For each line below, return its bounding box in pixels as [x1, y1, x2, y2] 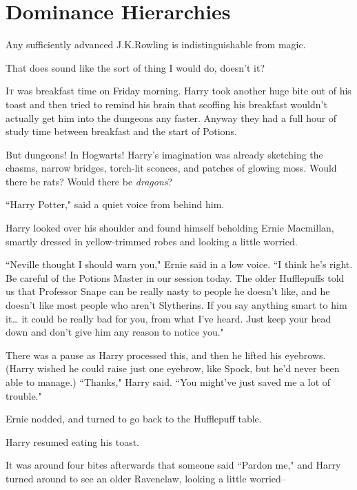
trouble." [6, 388, 42, 402]
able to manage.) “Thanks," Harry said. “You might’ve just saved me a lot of [6, 375, 331, 389]
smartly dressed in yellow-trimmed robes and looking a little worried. [6, 234, 298, 248]
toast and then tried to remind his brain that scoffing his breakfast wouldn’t [6, 96, 327, 111]
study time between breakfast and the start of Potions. [6, 124, 237, 139]
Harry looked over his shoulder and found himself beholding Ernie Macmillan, [6, 221, 334, 235]
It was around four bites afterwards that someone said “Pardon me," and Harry [6, 458, 341, 472]
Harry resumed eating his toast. [6, 434, 140, 449]
